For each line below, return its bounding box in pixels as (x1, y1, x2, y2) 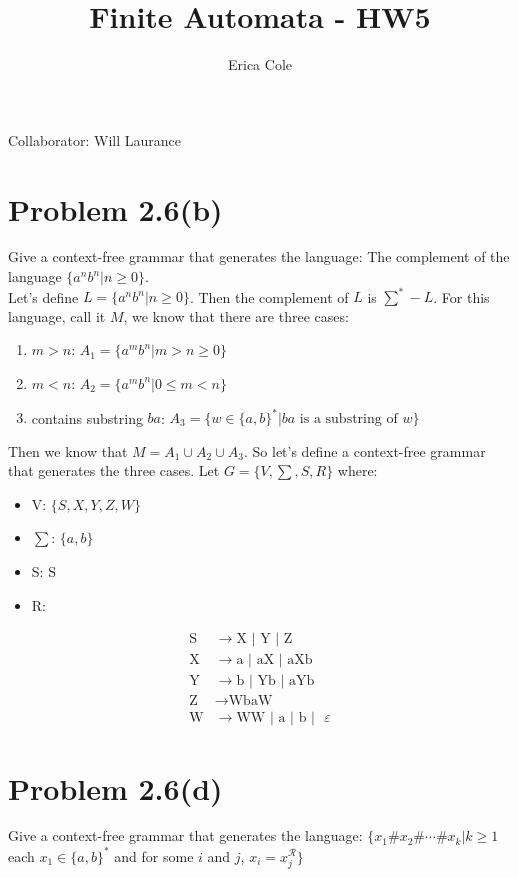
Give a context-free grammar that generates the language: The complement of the (8, 246, 510, 267)
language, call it (8, 305, 106, 326)
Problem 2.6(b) (8, 188, 223, 229)
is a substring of (299, 412, 398, 426)
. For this (433, 286, 490, 307)
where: (337, 460, 378, 481)
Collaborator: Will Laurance (8, 129, 182, 150)
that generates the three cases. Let (8, 460, 220, 481)
